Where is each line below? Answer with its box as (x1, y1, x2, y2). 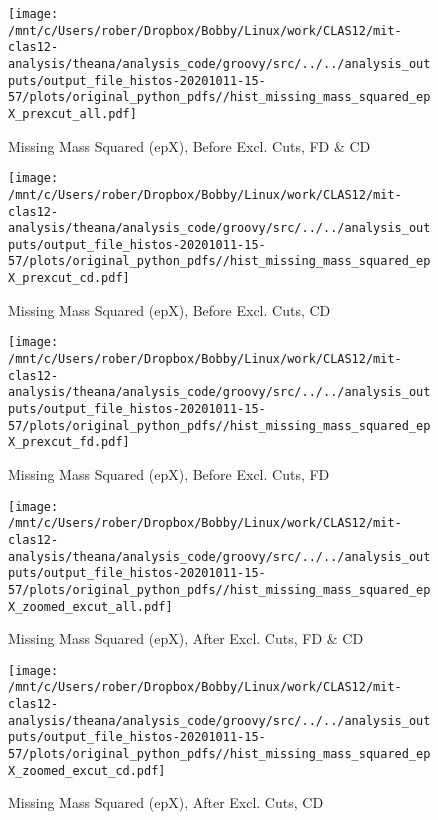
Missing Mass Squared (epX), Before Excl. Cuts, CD (8, 299, 331, 320)
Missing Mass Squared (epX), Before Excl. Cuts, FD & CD (8, 135, 371, 156)
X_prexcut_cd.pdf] (8, 271, 130, 286)
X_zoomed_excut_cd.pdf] (8, 763, 166, 778)
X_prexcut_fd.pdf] (8, 435, 130, 450)
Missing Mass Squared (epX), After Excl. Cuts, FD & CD (8, 628, 364, 649)
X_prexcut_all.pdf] (8, 106, 137, 121)
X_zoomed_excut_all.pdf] (8, 599, 173, 614)
